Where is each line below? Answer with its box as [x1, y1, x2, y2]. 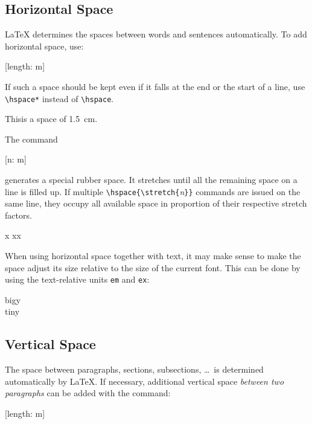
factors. [5, 208, 32, 221]
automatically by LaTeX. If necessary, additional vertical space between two [5, 374, 284, 387]
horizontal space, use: [5, 39, 84, 52]
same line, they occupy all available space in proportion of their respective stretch [5, 197, 307, 210]
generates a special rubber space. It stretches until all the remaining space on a [5, 173, 298, 186]
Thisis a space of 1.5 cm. [5, 112, 98, 125]
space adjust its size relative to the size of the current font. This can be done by [5, 261, 301, 274]
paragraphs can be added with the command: [5, 387, 171, 399]
